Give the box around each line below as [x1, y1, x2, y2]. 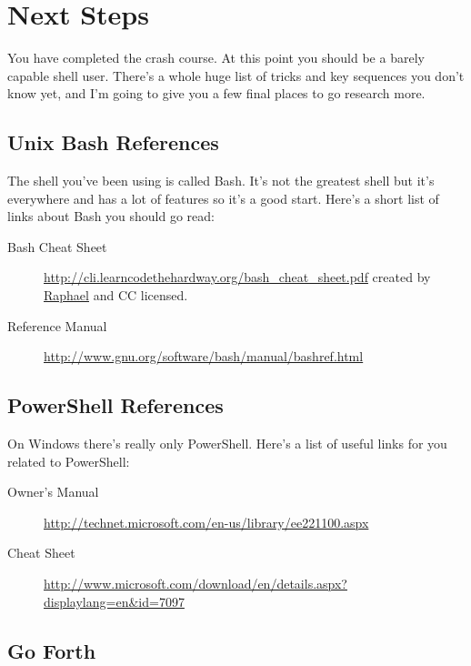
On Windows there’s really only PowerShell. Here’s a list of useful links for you [7, 434, 447, 453]
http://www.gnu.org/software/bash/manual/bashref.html [44, 347, 364, 366]
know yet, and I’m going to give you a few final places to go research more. [7, 84, 426, 103]
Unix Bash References [7, 128, 219, 156]
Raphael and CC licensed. [44, 286, 188, 305]
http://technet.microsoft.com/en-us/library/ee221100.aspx [44, 512, 369, 531]
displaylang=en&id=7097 [44, 591, 185, 610]
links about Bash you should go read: [7, 207, 215, 226]
